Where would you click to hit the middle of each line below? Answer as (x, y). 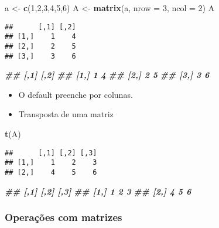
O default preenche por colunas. (76, 94)
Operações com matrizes (64, 217)
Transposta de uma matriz (66, 114)
